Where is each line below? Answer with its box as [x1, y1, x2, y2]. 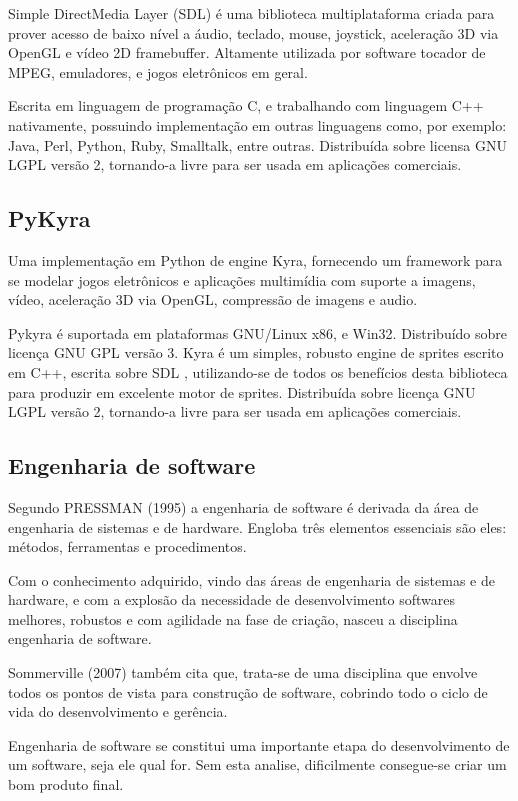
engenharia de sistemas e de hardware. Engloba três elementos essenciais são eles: [8, 516, 507, 537]
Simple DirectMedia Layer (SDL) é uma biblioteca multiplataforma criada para [8, 3, 495, 23]
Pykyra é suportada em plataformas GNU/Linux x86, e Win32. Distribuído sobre [8, 322, 508, 343]
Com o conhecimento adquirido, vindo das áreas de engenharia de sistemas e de [8, 569, 495, 590]
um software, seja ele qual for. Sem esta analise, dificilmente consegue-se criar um [8, 754, 507, 775]
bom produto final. [8, 774, 124, 795]
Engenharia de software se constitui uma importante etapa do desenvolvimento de [8, 734, 510, 755]
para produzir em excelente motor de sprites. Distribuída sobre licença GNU [8, 381, 476, 402]
